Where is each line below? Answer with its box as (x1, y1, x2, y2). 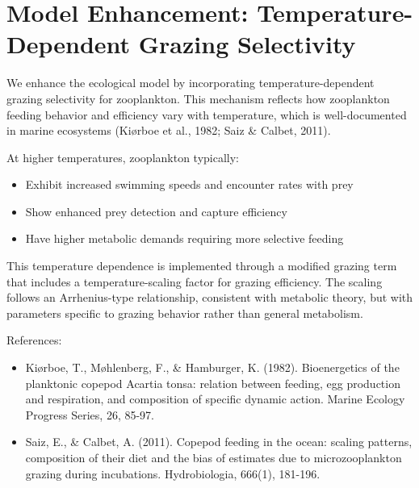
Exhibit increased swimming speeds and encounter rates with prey (25, 176, 354, 193)
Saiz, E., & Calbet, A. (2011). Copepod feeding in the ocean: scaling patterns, (25, 433, 413, 450)
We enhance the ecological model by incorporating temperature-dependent (6, 74, 375, 91)
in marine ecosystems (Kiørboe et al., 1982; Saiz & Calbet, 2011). (6, 122, 331, 139)
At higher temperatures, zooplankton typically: (6, 148, 240, 165)
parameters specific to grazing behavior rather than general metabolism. (6, 304, 363, 321)
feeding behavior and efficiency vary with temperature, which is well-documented (6, 106, 407, 123)
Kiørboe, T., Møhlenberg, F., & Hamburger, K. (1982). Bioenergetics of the (25, 359, 400, 376)
